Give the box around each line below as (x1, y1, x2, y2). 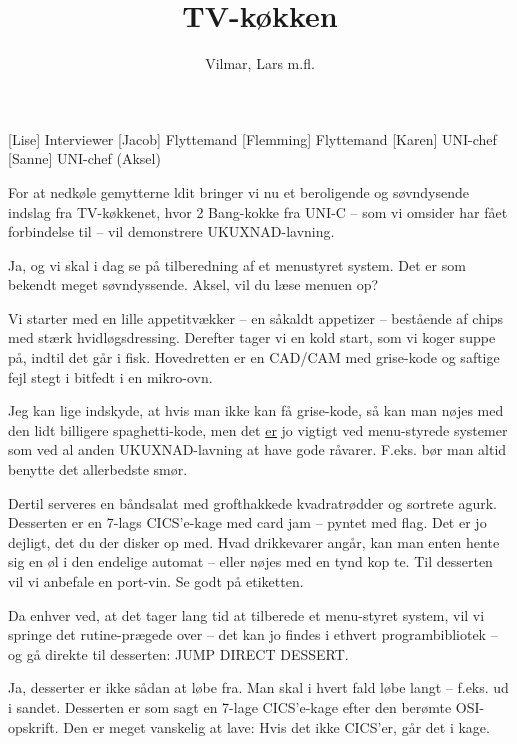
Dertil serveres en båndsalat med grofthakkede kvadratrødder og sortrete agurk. (8, 492, 497, 513)
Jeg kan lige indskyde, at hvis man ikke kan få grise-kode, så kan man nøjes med (8, 400, 504, 421)
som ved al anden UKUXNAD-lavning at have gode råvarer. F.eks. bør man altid (8, 439, 507, 460)
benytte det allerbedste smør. (8, 459, 188, 480)
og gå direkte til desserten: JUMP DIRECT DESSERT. (8, 643, 349, 664)
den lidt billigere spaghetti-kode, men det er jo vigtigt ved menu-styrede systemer (8, 419, 508, 440)
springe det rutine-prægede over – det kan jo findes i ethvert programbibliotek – (8, 624, 498, 645)
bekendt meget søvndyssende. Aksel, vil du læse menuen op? (8, 274, 379, 295)
